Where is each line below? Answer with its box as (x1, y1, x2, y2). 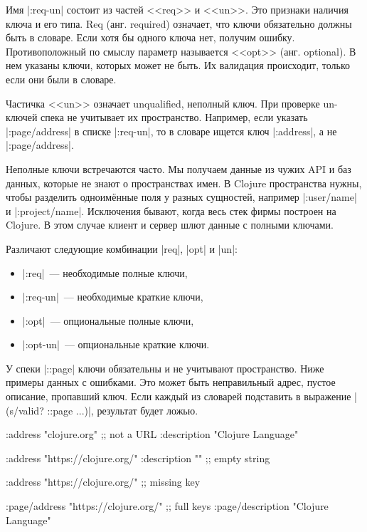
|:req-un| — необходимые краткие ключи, (22, 289, 203, 304)
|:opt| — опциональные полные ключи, (22, 313, 194, 328)
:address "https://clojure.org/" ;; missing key (6, 474, 201, 489)
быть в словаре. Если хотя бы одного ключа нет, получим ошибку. (6, 30, 295, 45)
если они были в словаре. (6, 71, 117, 86)
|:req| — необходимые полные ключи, (22, 265, 188, 280)
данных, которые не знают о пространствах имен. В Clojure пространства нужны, (6, 175, 362, 190)
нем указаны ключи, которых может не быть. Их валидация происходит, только (6, 58, 351, 73)
